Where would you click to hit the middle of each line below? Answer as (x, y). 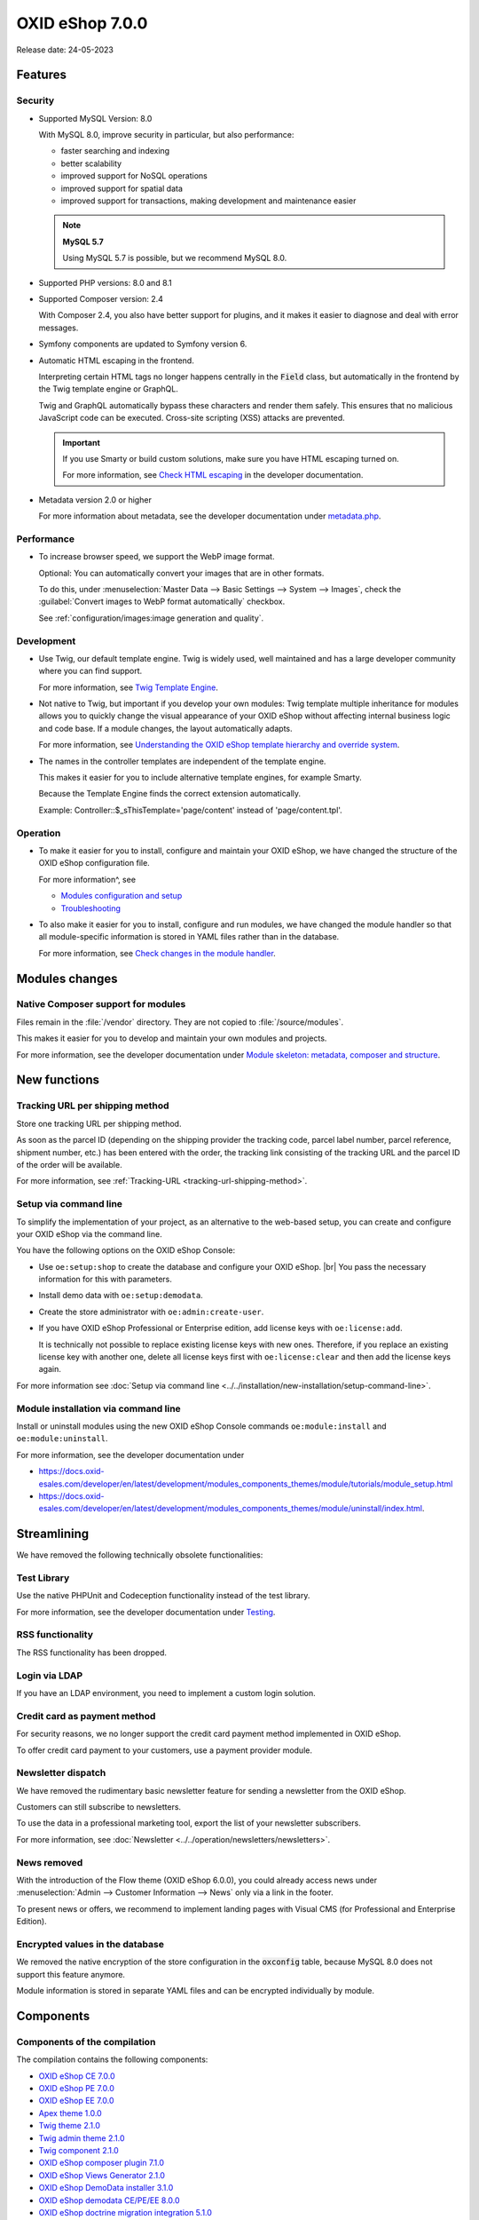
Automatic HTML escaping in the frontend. (116, 361)
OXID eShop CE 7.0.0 (77, 2076)
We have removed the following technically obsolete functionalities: (140, 1555)
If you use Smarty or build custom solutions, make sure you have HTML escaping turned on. (231, 458)
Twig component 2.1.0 (79, 2150)
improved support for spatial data (122, 188)
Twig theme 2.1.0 (70, 2126)
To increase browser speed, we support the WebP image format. (157, 557)
